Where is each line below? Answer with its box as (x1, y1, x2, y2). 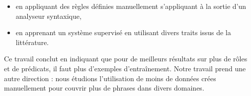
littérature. (15, 37, 49, 47)
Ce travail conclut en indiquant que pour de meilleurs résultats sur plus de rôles (4, 53, 248, 64)
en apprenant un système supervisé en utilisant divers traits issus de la (15, 27, 231, 38)
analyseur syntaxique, (15, 10, 82, 21)
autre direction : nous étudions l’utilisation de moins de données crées (4, 73, 216, 83)
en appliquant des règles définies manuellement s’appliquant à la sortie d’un (15, 1, 247, 11)
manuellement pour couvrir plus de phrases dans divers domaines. (4, 83, 204, 93)
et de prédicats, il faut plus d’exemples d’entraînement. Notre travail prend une (4, 63, 246, 73)
